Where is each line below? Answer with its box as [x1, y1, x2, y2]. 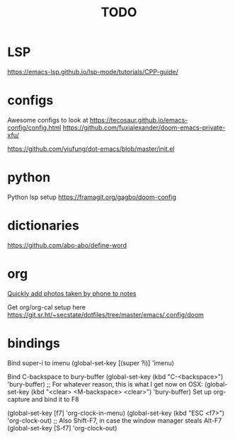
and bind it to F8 [31, 394, 79, 404]
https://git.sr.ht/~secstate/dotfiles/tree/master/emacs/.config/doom [7, 310, 204, 319]
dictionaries [7, 217, 79, 234]
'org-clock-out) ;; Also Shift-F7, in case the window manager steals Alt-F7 [7, 416, 222, 425]
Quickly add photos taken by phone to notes [7, 289, 137, 297]
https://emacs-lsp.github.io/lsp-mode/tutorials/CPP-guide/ [7, 67, 178, 76]
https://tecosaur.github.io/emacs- [89, 115, 188, 124]
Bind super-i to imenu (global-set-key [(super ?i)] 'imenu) [7, 358, 175, 367]
